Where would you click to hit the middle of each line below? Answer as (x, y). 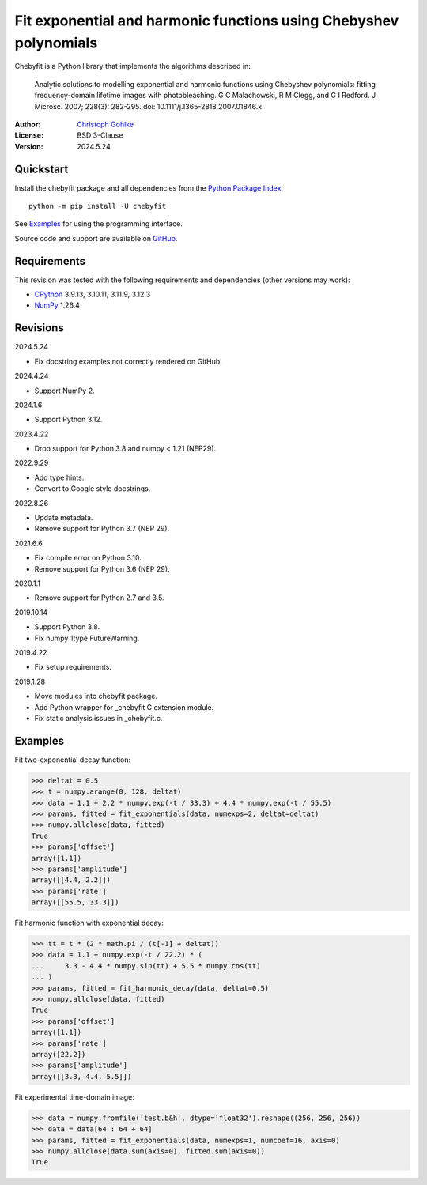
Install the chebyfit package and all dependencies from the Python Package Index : (149, 188)
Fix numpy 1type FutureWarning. (87, 638)
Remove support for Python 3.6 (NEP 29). (102, 568)
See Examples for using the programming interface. (99, 224)
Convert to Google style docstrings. (93, 489)
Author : (28, 124)
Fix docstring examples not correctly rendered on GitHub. (128, 361)
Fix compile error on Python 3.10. (88, 558)
